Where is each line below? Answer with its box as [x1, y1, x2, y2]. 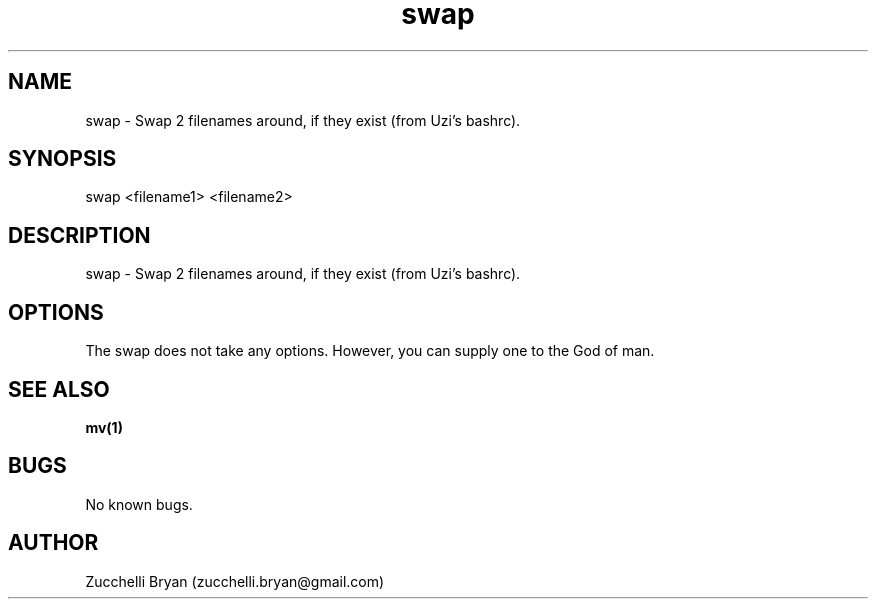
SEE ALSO [8, 376, 110, 402]
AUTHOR [8, 530, 99, 556]
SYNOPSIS [8, 146, 117, 172]
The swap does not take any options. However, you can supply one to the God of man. [85, 342, 655, 360]
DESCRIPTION [8, 222, 151, 248]
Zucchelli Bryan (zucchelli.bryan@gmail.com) [85, 572, 385, 590]
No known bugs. [85, 495, 193, 513]
